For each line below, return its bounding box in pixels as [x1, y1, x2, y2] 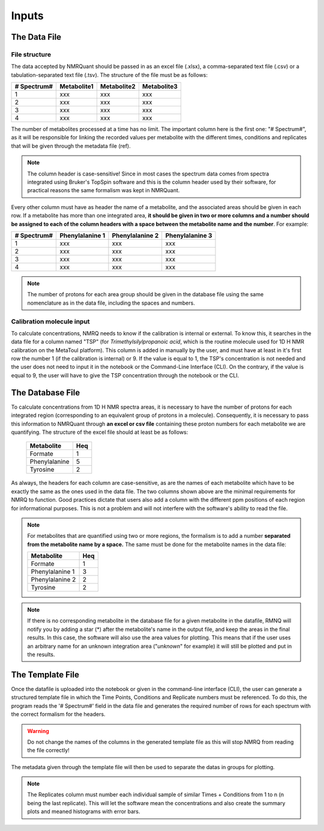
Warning [27, 727, 49, 734]
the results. [27, 651, 55, 658]
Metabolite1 [59, 82, 94, 91]
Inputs [11, 9, 44, 22]
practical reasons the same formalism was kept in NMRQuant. [27, 187, 180, 194]
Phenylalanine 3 [165, 231, 212, 240]
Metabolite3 [142, 82, 178, 91]
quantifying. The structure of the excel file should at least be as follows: [11, 428, 188, 436]
